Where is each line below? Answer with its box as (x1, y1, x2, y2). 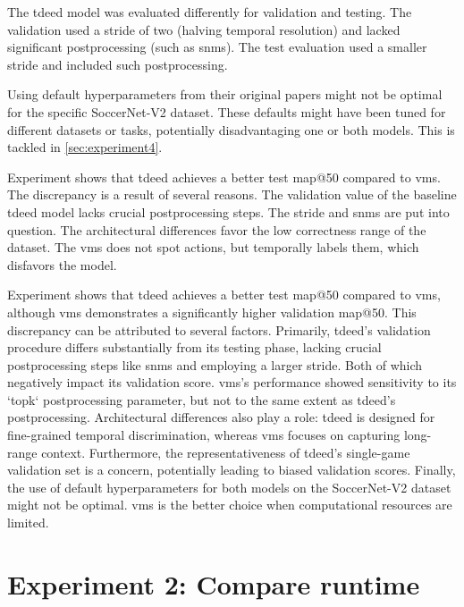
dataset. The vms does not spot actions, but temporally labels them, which (7, 238, 419, 257)
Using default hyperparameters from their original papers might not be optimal (7, 85, 443, 104)
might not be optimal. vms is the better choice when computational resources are (7, 495, 452, 514)
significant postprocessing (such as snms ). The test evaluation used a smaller (7, 38, 427, 56)
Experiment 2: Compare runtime (7, 565, 420, 602)
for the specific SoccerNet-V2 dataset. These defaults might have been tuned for (7, 102, 446, 121)
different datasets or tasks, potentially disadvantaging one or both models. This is (7, 120, 455, 139)
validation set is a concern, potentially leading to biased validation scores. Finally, (7, 460, 456, 479)
